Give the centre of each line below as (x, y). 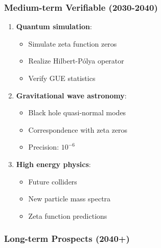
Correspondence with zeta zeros (78, 129)
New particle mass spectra (70, 199)
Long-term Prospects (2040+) (67, 239)
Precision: (44, 147)
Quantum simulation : (54, 26)
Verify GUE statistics (62, 78)
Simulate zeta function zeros (73, 43)
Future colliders (53, 181)
